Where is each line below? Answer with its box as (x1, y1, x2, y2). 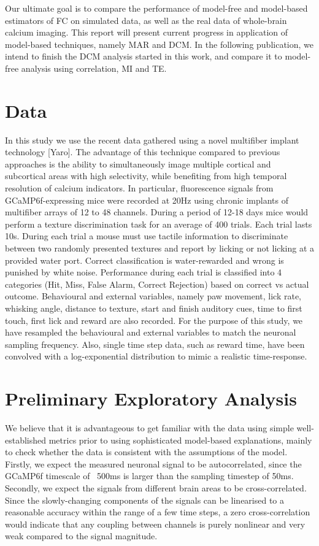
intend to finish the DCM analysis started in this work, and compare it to (5, 50, 282, 63)
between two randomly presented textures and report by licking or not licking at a (5, 242, 314, 255)
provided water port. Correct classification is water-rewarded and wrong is (5, 253, 284, 266)
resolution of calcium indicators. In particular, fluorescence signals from (5, 182, 274, 194)
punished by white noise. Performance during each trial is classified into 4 (5, 266, 282, 279)
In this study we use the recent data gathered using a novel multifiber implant (5, 133, 299, 146)
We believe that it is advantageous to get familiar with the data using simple (5, 421, 294, 434)
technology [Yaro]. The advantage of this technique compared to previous (5, 145, 280, 158)
